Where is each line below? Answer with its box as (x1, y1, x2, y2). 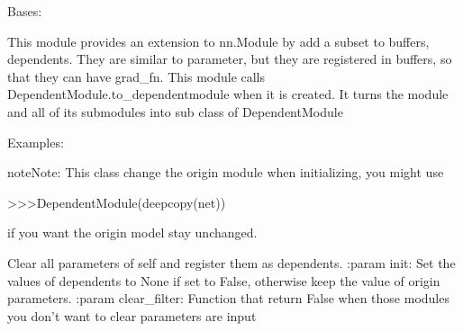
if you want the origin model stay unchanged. (7, 223, 258, 242)
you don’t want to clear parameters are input (7, 306, 257, 325)
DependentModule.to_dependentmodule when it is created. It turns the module (7, 85, 449, 103)
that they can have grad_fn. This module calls (7, 67, 266, 85)
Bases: (7, 2, 42, 20)
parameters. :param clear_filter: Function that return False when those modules (7, 289, 449, 308)
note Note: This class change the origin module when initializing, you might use (7, 163, 444, 182)
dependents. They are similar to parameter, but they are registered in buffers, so (7, 49, 452, 68)
